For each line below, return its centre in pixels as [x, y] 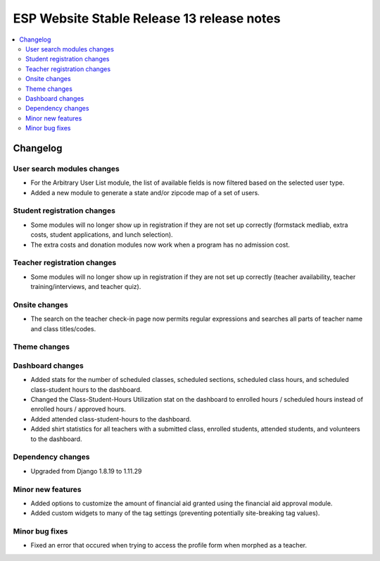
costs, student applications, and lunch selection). [102, 235]
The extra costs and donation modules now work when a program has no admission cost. [160, 245]
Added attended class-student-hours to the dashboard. [111, 419]
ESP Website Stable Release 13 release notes [147, 18]
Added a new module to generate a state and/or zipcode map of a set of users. [145, 192]
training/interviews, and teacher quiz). [86, 287]
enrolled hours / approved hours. [78, 409]
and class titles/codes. [63, 328]
